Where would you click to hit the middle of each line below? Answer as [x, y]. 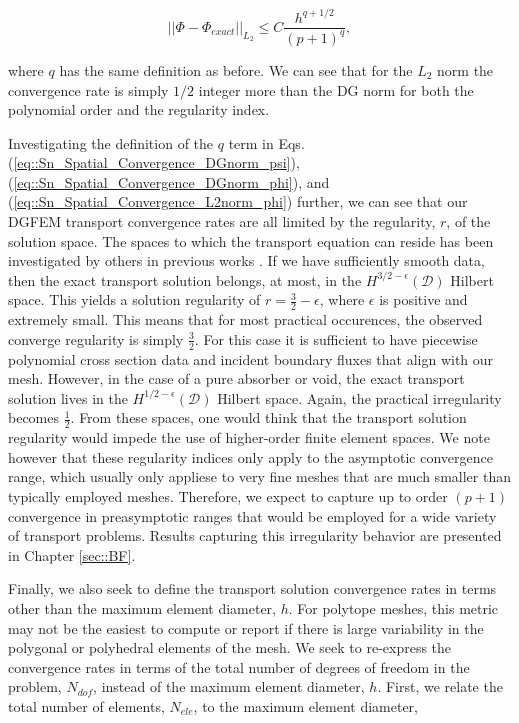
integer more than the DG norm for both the [336, 89]
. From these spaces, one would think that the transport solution [268, 417]
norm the [465, 69]
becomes [34, 417]
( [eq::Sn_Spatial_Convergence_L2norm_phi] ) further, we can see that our [238, 201]
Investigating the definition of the [111, 142]
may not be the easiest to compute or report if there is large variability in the [246, 627]
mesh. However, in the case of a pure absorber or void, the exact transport [236, 378]
